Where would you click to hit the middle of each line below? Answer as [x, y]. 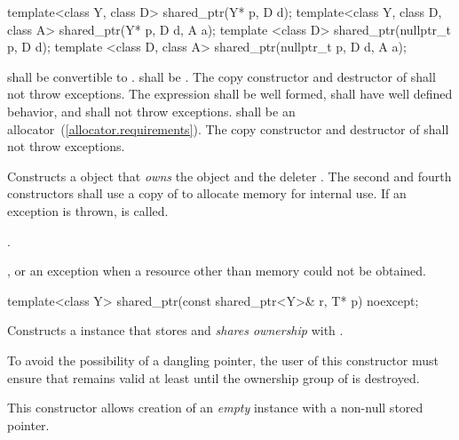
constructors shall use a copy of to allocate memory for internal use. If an [207, 193]
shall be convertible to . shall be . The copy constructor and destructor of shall [222, 76]
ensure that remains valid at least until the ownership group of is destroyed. [214, 377]
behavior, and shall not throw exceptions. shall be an [151, 111]
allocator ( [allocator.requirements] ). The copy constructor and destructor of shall [228, 128]
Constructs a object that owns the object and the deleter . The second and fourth [229, 176]
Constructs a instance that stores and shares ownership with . [175, 330]
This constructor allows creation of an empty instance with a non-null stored [215, 408]
